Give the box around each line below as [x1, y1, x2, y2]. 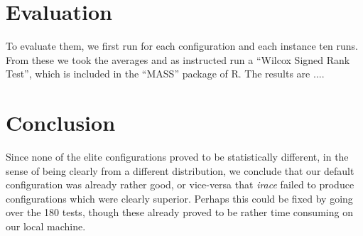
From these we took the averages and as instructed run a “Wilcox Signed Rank [6, 52, 350, 67]
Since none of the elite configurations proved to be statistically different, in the [6, 149, 349, 164]
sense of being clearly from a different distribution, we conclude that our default [6, 163, 354, 178]
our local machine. [6, 219, 86, 233]
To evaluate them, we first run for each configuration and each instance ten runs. [6, 38, 358, 53]
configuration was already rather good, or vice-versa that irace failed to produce [6, 177, 354, 192]
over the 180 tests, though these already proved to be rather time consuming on [6, 205, 353, 220]
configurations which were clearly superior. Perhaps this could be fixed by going [6, 191, 353, 205]
